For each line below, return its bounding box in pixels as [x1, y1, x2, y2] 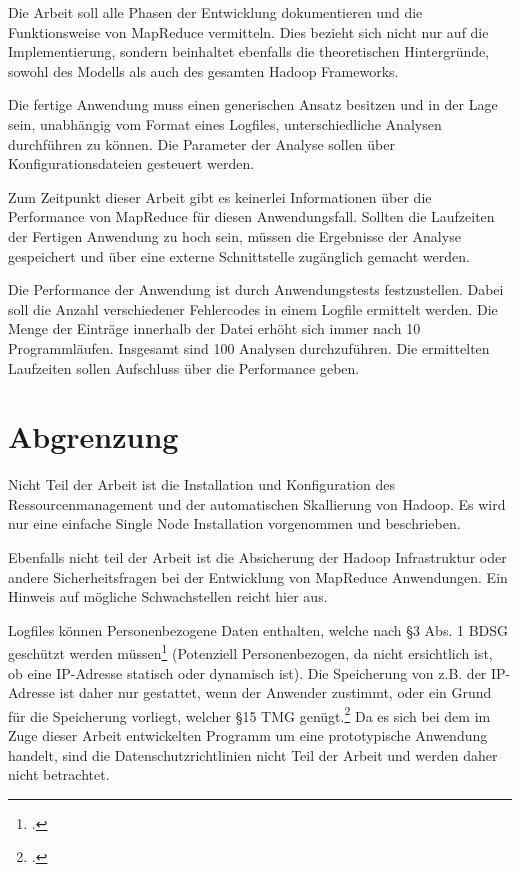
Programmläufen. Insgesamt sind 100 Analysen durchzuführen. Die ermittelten [8, 337, 490, 358]
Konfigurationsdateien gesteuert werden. [8, 153, 255, 174]
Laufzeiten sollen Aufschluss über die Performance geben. [8, 357, 360, 378]
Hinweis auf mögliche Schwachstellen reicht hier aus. [8, 586, 328, 607]
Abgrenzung [8, 416, 179, 457]
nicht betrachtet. [8, 764, 110, 785]
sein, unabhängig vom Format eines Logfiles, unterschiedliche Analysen [8, 113, 442, 134]
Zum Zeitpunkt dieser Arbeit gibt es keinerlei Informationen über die [8, 186, 432, 207]
